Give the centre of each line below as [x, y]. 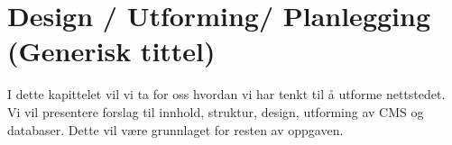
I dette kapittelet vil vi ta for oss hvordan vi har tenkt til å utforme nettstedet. [226, 94]
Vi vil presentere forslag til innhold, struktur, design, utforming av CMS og [216, 111]
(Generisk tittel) [111, 51]
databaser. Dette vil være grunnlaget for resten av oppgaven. [175, 129]
